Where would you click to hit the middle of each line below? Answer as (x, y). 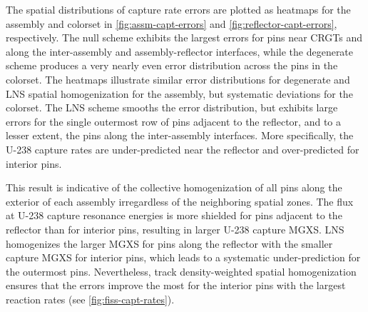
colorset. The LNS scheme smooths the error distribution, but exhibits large (172, 107)
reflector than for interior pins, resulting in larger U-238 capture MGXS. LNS (175, 229)
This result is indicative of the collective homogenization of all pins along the (174, 187)
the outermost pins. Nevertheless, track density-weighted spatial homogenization (181, 271)
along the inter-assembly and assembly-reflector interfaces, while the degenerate (180, 51)
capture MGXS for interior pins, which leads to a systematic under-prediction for (183, 257)
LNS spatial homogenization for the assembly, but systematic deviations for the (179, 93)
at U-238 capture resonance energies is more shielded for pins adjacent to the (174, 215)
